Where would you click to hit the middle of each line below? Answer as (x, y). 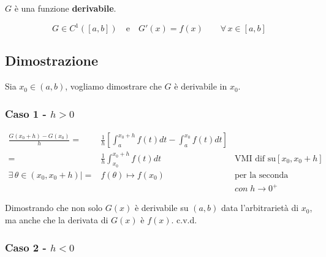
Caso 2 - (26, 247)
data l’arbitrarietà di (260, 208)
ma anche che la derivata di (57, 220)
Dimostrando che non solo (54, 208)
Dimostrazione (52, 60)
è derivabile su (161, 208)
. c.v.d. (184, 220)
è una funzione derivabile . (65, 8)
